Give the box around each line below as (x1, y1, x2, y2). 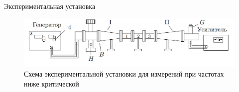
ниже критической (24, 78, 79, 89)
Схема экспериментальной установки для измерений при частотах (24, 69, 224, 79)
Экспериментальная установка (4, 1, 96, 11)
